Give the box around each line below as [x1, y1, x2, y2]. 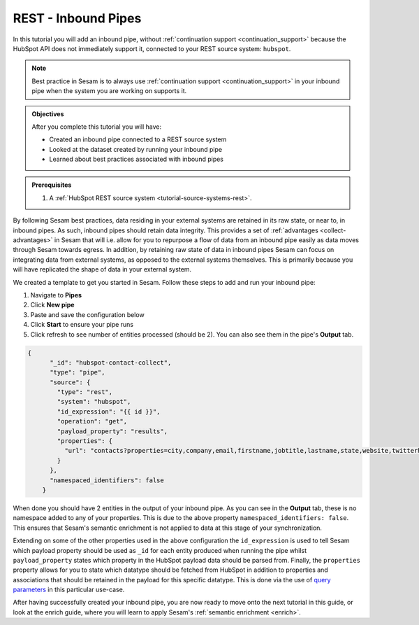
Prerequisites [31, 181, 72, 189]
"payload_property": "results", [57, 427, 168, 435]
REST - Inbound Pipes [13, 10, 142, 26]
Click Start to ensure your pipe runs [30, 321, 134, 329]
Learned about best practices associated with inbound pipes [49, 155, 223, 164]
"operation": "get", [57, 417, 128, 426]
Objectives [31, 109, 64, 118]
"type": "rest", [57, 388, 113, 396]
